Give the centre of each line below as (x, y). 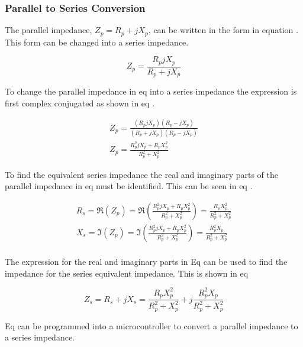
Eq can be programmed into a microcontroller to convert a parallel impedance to (151, 325)
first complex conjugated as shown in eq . (80, 103)
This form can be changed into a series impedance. (97, 42)
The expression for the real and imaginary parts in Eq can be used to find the (146, 261)
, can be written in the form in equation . (223, 30)
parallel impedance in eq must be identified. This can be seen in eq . (129, 186)
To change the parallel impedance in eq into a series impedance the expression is (151, 91)
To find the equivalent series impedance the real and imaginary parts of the (141, 174)
